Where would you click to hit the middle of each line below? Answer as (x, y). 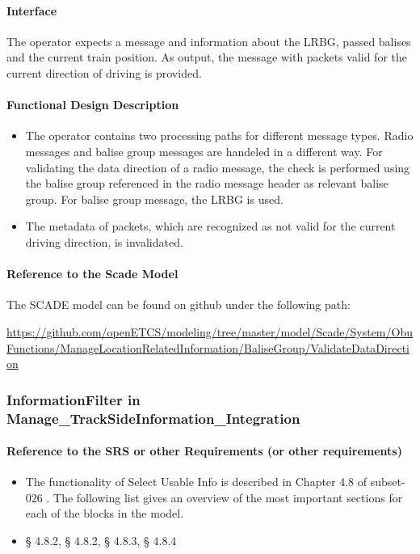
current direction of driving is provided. (104, 72)
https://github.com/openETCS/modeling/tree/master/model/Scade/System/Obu (210, 331)
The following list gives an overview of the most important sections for (228, 497)
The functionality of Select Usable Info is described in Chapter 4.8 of (196, 482)
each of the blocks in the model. (105, 513)
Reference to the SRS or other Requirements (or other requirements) (204, 451)
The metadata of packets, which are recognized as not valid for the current (210, 226)
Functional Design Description (93, 105)
